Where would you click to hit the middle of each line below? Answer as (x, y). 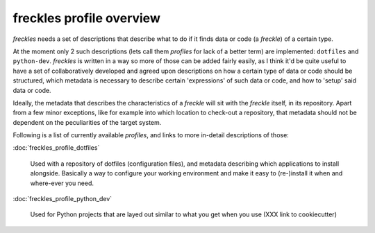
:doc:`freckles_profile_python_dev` (62, 199)
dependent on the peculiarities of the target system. (87, 122)
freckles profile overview (87, 18)
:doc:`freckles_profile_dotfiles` (56, 148)
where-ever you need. (62, 183)
